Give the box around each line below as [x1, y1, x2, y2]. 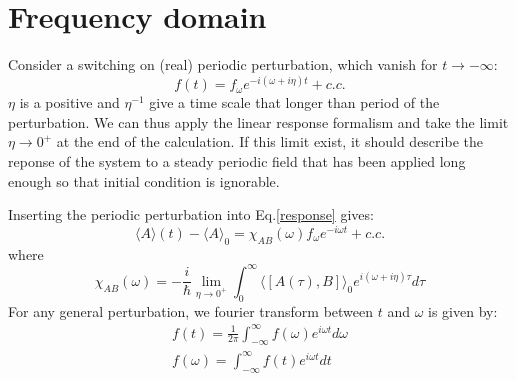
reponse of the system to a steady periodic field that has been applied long [8, 151, 466, 171]
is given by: [428, 300, 498, 321]
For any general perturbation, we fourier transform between [8, 300, 374, 321]
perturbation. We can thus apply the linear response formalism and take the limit [8, 111, 509, 132]
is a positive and [19, 92, 120, 113]
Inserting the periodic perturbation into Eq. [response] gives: [8, 204, 374, 225]
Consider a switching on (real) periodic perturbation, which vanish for [8, 54, 438, 75]
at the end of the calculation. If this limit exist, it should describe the [56, 131, 483, 152]
